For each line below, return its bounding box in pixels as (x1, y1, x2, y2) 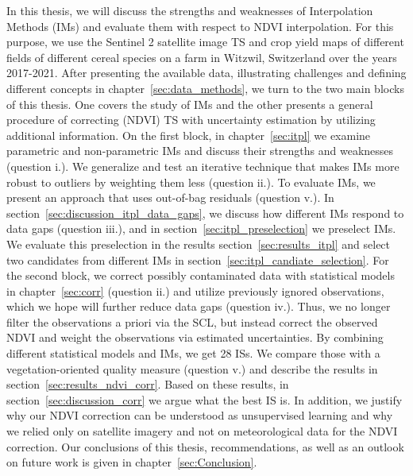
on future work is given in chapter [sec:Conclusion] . (6, 454, 257, 470)
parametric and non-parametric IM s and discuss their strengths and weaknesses (6, 142, 394, 159)
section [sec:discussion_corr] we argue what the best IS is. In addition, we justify (6, 391, 403, 408)
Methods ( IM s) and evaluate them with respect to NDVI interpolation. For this (6, 17, 394, 34)
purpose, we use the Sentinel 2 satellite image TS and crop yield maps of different (6, 33, 404, 50)
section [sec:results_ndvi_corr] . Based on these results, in (6, 376, 289, 393)
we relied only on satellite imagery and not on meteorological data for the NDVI (6, 423, 398, 439)
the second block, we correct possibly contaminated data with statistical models (6, 267, 395, 284)
